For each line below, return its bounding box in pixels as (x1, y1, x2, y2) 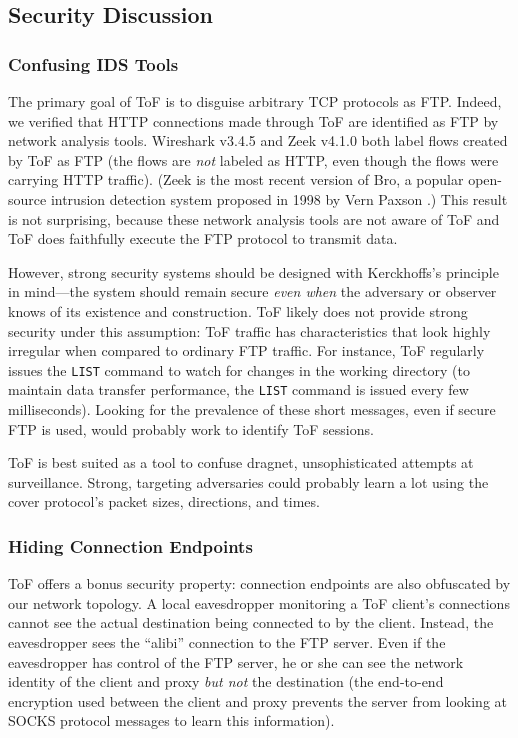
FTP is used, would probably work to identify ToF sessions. (8, 418, 374, 439)
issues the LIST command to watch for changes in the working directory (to (8, 359, 470, 380)
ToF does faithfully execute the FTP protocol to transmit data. (8, 228, 398, 249)
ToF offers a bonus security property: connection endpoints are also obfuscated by (8, 573, 511, 594)
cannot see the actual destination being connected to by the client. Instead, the (8, 612, 494, 633)
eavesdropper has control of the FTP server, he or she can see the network (8, 651, 464, 672)
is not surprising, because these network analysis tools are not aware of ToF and (8, 208, 500, 229)
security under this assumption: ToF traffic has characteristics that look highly (8, 320, 491, 341)
